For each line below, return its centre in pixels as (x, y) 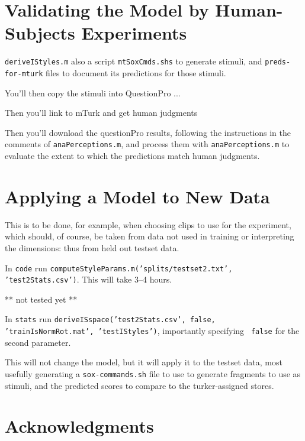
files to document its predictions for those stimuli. (136, 72)
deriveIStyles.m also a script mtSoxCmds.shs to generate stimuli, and (134, 61)
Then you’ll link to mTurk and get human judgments (101, 113)
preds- (278, 62)
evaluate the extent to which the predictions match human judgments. (132, 156)
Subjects (40, 33)
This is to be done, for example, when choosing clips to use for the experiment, (148, 224)
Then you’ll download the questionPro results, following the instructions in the (148, 132)
